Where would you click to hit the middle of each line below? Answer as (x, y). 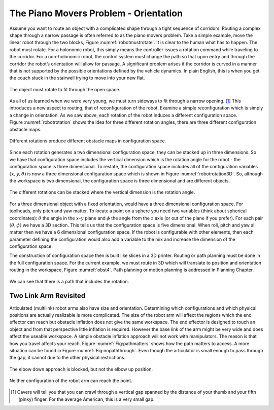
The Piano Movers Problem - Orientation (96, 13)
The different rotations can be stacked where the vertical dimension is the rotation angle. (102, 192)
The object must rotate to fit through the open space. (65, 89)
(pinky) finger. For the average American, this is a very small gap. (87, 399)
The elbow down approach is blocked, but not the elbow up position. (81, 369)
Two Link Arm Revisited (47, 296)
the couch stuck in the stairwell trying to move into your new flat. (77, 78)
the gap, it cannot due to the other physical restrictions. (67, 358)
